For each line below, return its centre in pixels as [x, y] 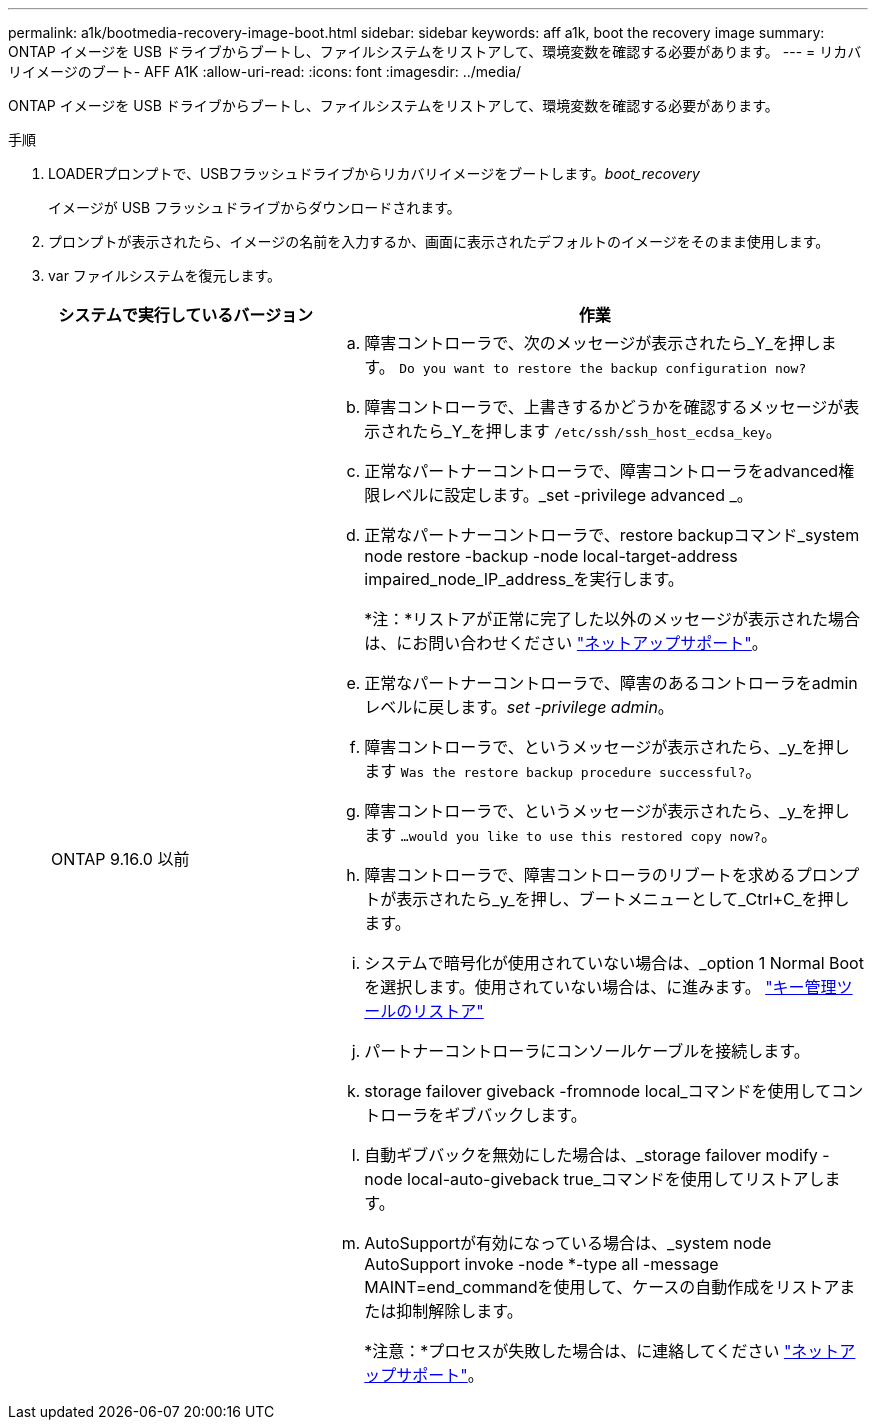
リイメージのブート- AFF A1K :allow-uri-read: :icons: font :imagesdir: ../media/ [265, 71]
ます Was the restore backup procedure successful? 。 [563, 771]
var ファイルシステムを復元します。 [165, 275]
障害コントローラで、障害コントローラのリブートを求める [580, 875]
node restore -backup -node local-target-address [551, 556]
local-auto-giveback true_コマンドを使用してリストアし [616, 1179]
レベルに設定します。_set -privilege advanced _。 [566, 495]
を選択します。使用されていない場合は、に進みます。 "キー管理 [600, 987]
